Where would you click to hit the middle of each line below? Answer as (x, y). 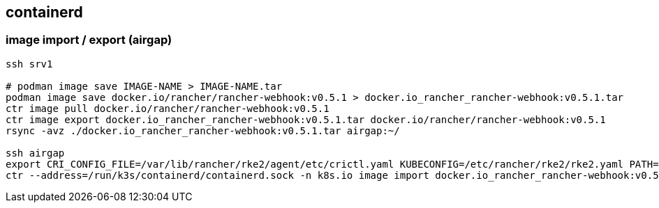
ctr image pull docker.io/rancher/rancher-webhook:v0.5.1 (168, 108)
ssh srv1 (29, 64)
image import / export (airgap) (89, 40)
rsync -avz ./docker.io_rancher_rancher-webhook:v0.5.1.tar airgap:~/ (203, 130)
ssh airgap (35, 153)
